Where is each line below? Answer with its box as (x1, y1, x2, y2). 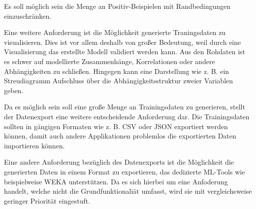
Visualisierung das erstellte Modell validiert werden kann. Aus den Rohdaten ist (4, 46, 246, 57)
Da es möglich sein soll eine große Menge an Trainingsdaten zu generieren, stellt (4, 102, 245, 112)
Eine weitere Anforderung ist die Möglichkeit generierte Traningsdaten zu (4, 27, 226, 37)
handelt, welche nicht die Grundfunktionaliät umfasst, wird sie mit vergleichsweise (4, 186, 252, 196)
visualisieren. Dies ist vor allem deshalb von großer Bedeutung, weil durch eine (4, 36, 241, 47)
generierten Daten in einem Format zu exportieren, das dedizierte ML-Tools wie (4, 166, 245, 176)
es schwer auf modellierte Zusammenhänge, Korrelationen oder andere (4, 56, 215, 66)
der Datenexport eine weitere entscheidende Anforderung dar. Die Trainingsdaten (4, 111, 250, 121)
